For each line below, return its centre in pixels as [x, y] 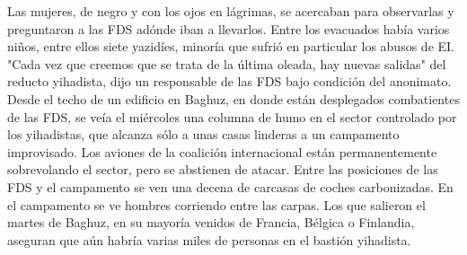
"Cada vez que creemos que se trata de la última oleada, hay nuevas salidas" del [227, 63]
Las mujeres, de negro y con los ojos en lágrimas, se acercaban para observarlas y [231, 11]
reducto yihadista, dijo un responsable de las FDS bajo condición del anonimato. [229, 81]
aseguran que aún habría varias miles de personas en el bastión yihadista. [209, 239]
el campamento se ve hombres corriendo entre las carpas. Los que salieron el [216, 204]
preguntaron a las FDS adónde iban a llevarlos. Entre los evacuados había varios [229, 28]
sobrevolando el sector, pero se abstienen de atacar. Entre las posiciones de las [223, 169]
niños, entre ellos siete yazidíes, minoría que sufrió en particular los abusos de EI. [231, 46]
